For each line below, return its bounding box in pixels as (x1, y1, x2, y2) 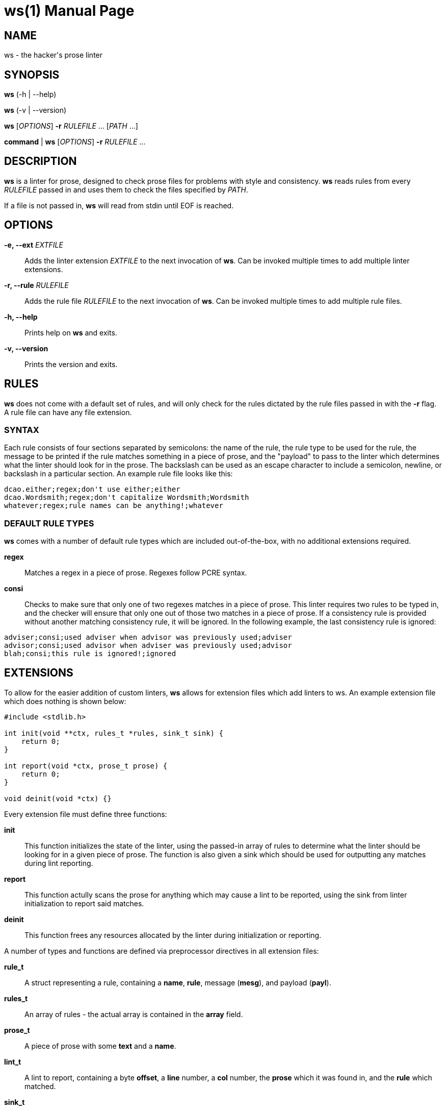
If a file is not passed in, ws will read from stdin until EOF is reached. (4, 201, 234, 210)
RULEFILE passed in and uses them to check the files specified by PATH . (4, 185, 248, 194)
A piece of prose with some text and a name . (24, 1041, 176, 1050)
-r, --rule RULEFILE (4, 280, 69, 289)
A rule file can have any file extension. (4, 407, 132, 417)
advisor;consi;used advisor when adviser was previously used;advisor (4, 641, 292, 650)
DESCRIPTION (4, 155, 77, 168)
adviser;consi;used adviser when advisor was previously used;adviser (4, 633, 292, 642)
